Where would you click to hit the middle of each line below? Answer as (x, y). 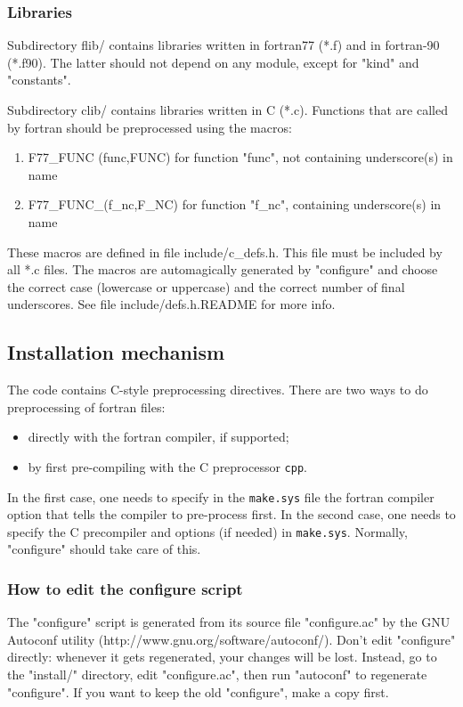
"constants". (39, 80)
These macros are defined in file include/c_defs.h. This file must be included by (225, 252)
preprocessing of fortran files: (86, 406)
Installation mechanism (116, 352)
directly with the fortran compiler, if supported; (158, 437)
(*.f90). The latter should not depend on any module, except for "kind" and (213, 62)
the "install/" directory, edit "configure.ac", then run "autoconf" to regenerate (217, 674)
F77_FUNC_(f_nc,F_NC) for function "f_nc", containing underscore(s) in (235, 204)
